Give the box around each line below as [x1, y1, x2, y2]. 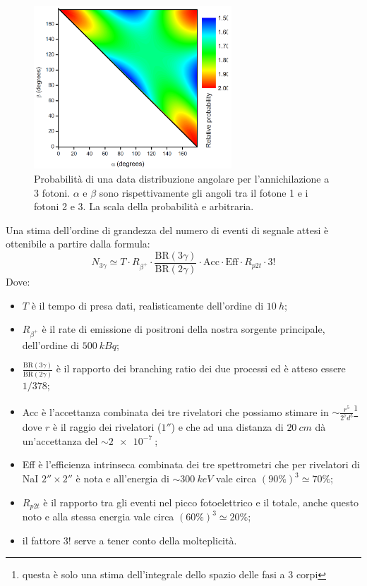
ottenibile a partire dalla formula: [6, 236, 150, 251]
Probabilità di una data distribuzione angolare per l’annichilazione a [34, 171, 330, 185]
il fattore [22, 532, 61, 547]
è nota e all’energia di [76, 471, 169, 486]
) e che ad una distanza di [171, 420, 284, 434]
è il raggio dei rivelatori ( [53, 420, 162, 434]
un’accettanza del [22, 433, 98, 448]
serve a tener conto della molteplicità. [74, 532, 237, 547]
